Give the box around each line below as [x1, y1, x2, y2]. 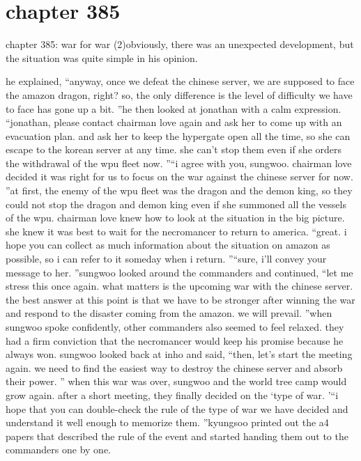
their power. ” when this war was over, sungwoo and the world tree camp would [6, 374, 347, 389]
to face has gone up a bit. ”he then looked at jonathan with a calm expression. [6, 101, 341, 116]
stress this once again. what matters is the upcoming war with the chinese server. [6, 279, 353, 293]
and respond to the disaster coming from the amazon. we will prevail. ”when [6, 306, 332, 320]
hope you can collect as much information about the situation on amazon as [6, 237, 330, 252]
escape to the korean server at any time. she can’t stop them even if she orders [6, 142, 342, 157]
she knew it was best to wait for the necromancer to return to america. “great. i [6, 224, 347, 238]
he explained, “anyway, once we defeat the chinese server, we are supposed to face [6, 74, 355, 88]
